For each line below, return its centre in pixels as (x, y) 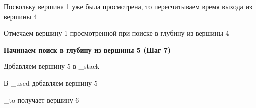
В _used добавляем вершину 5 (51, 82)
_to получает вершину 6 (42, 99)
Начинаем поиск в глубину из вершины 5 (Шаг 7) (87, 49)
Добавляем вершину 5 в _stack (52, 66)
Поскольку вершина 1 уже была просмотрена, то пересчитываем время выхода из (128, 6)
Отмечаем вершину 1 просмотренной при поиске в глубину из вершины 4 (117, 33)
